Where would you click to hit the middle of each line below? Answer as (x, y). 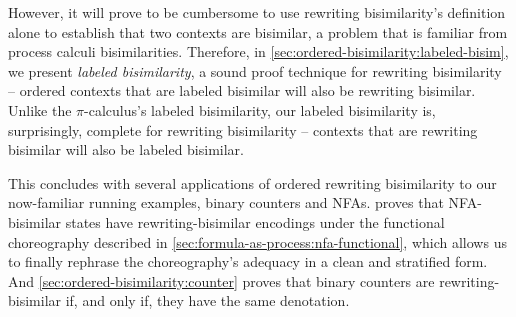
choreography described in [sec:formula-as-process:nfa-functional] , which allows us (257, 241)
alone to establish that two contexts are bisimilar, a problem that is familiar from (258, 31)
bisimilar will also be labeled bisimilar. (126, 149)
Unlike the (40, 109)
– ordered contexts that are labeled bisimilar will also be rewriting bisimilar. (242, 90)
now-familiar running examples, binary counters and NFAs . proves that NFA (243, 202)
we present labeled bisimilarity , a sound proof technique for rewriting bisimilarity (255, 70)
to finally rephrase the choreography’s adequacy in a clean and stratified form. (248, 261)
